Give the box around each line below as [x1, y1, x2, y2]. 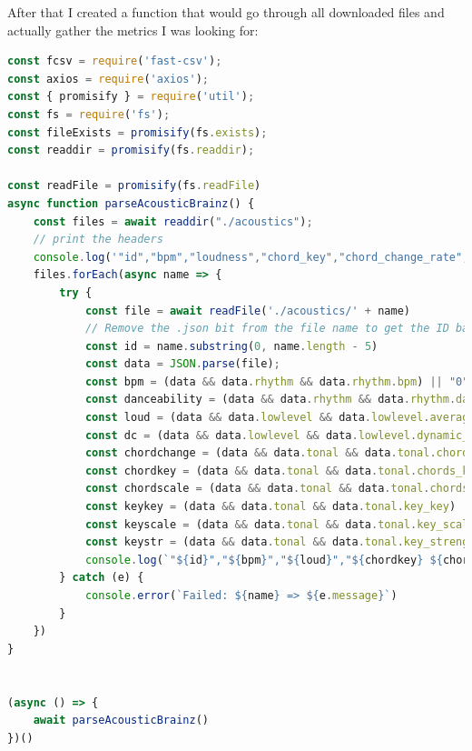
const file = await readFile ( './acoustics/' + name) [84, 304, 410, 317]
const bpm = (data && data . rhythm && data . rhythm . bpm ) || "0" [84, 375, 469, 388]
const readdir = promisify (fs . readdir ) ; [7, 144, 255, 157]
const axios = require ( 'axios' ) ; [7, 72, 210, 85]
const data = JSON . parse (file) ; [84, 357, 280, 371]
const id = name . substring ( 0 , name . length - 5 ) [84, 339, 379, 353]
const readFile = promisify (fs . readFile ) [7, 179, 261, 193]
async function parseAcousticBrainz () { [7, 196, 255, 210]
